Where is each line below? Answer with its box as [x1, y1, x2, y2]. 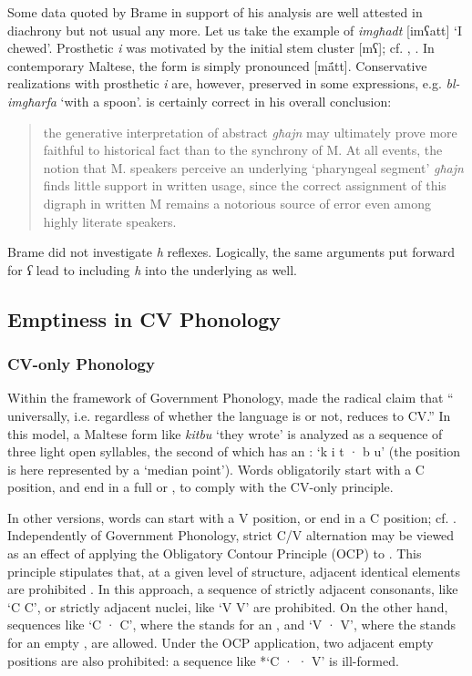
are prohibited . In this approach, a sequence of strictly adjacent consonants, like [7, 579, 458, 599]
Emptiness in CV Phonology [7, 304, 282, 333]
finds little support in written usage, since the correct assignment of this [43, 176, 446, 195]
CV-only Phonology [7, 353, 155, 375]
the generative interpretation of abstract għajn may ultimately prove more [43, 122, 457, 141]
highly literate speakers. [43, 211, 177, 230]
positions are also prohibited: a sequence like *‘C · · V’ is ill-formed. [7, 650, 399, 670]
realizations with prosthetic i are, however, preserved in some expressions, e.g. [7, 74, 442, 93]
